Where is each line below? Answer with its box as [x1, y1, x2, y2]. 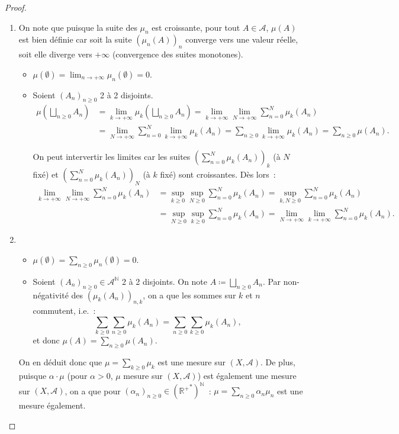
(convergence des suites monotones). [112, 48, 243, 60]
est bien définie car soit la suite [18, 33, 132, 46]
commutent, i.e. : [33, 304, 96, 317]
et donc [33, 334, 60, 346]
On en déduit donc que [18, 356, 102, 368]
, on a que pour [65, 384, 121, 397]
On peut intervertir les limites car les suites [33, 150, 191, 163]
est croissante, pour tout [152, 21, 240, 33]
